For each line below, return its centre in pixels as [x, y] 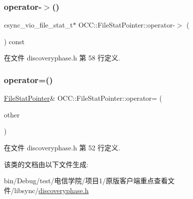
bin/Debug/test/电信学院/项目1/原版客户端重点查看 [86, 181]
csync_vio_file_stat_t [39, 25]
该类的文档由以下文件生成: [46, 164]
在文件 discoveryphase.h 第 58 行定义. [62, 58]
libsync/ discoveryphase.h [51, 190]
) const [14, 41]
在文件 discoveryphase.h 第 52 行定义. [62, 147]
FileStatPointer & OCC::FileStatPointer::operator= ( [83, 98]
